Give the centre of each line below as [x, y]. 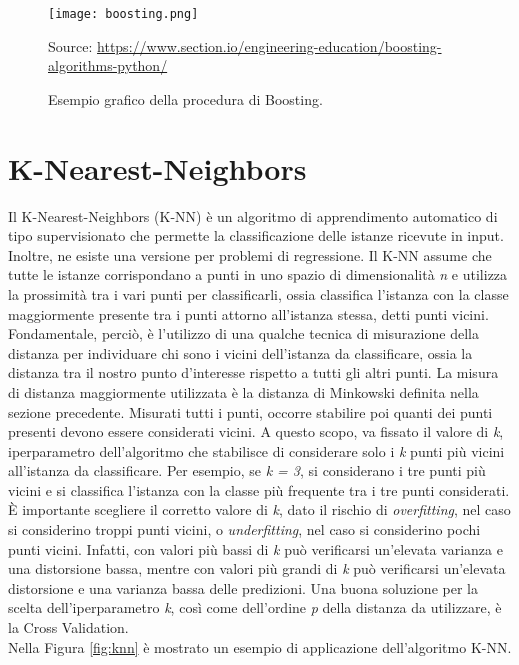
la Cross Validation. [68, 627]
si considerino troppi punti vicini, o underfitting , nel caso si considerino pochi [244, 529]
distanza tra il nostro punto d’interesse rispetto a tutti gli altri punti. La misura [253, 372]
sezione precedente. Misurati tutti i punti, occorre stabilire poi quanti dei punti [250, 411]
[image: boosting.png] [123, 14]
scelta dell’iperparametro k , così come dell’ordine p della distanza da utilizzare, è [255, 607]
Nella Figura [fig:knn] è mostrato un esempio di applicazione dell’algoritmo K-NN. [260, 646]
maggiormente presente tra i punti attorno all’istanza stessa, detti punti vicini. [248, 313]
